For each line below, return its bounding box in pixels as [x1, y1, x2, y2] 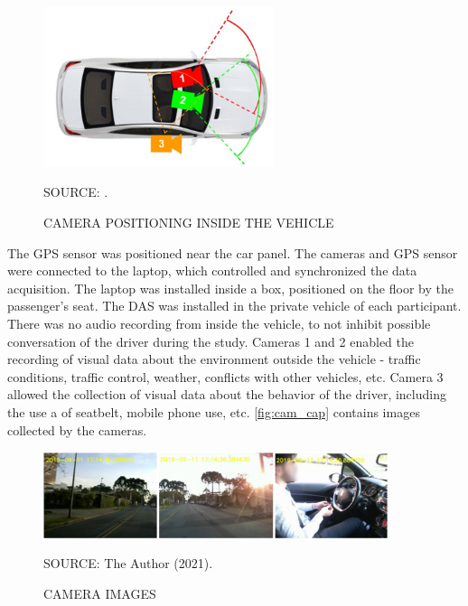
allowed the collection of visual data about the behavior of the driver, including [7, 385, 446, 404]
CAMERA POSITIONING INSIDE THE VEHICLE [43, 213, 334, 231]
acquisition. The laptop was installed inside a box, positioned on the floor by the [7, 278, 454, 297]
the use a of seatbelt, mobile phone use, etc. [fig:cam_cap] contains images [7, 402, 420, 421]
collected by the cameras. [7, 420, 147, 439]
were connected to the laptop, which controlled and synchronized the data [7, 261, 417, 280]
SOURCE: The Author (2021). [43, 554, 213, 573]
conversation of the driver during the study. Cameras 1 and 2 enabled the [7, 331, 415, 350]
